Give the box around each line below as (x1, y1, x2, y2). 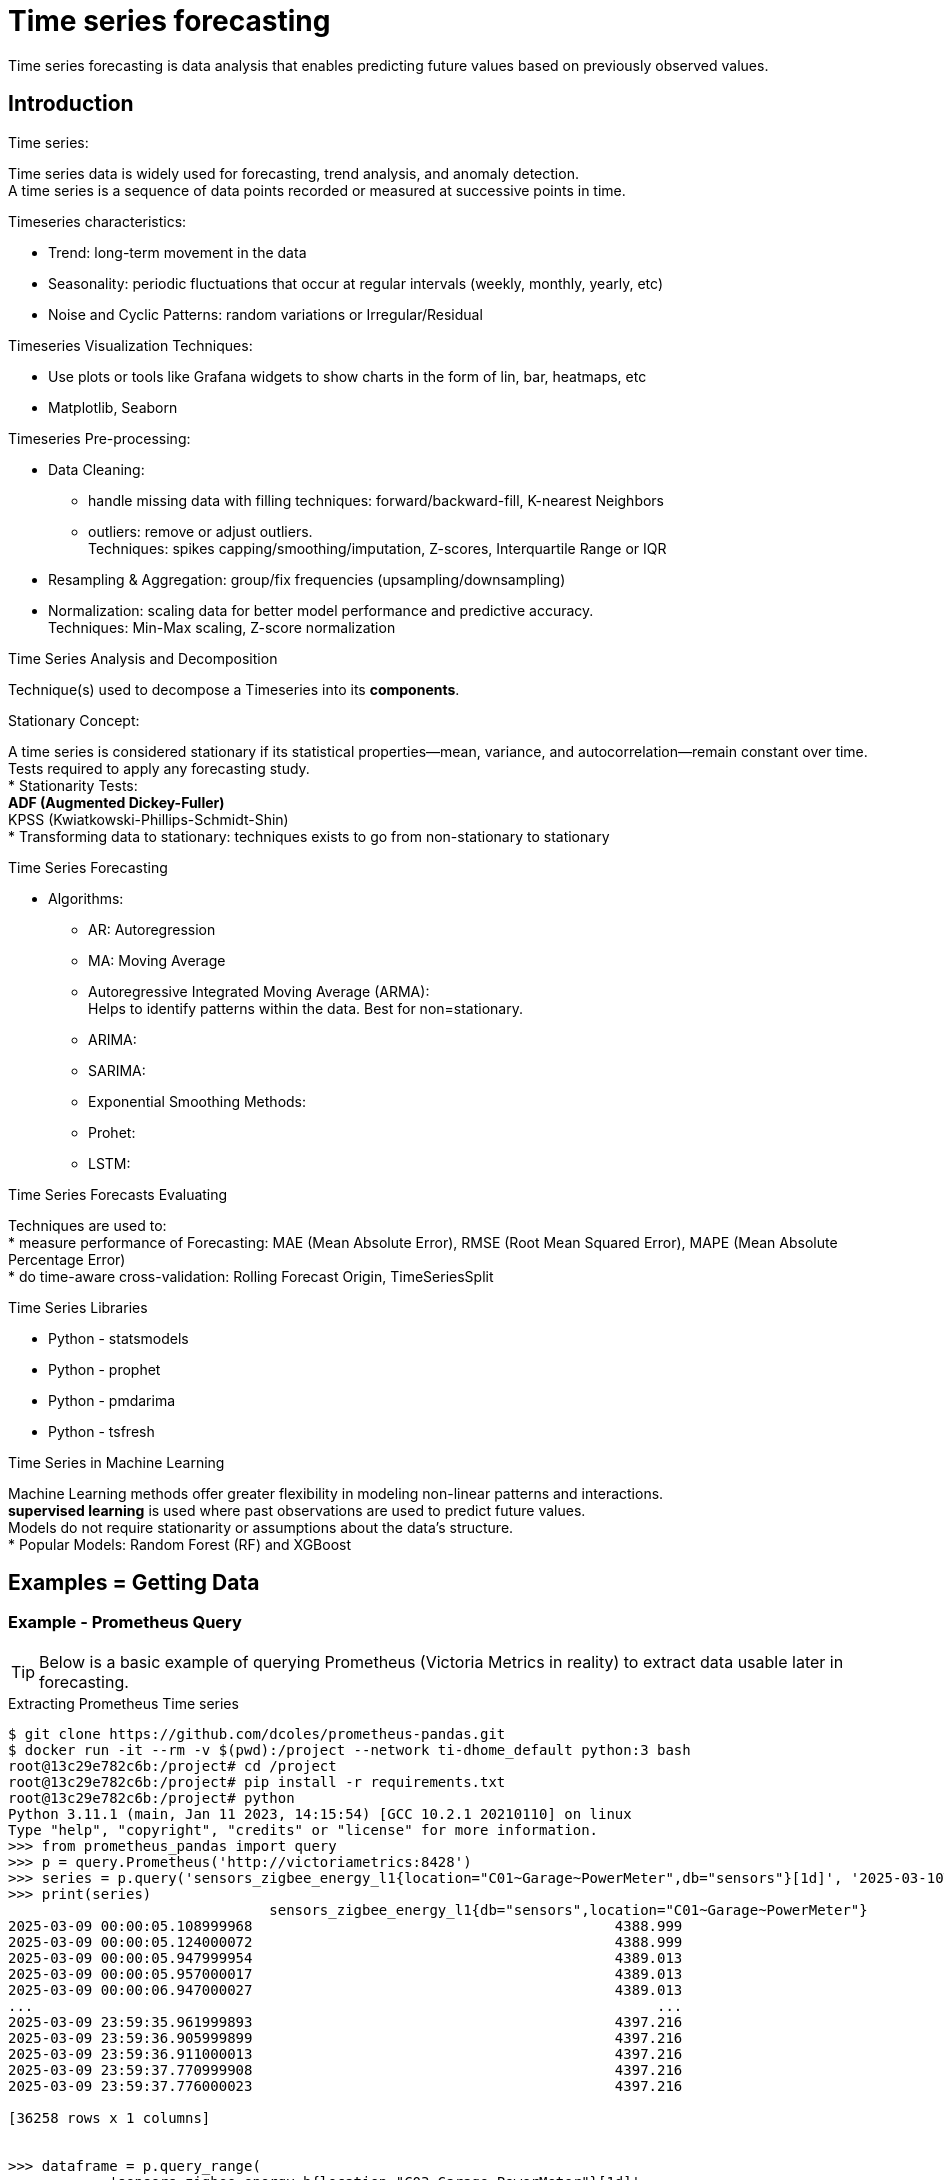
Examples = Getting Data (8, 1570, 260, 1596)
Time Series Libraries (8, 1298, 148, 1316)
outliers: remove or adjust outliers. (88, 522, 313, 540)
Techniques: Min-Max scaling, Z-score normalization (48, 618, 396, 636)
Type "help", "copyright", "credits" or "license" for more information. (8, 1821, 599, 1838)
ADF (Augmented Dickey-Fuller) (8, 793, 225, 811)
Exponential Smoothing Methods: (88, 1092, 307, 1110)
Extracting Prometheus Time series (8, 1694, 239, 1712)
